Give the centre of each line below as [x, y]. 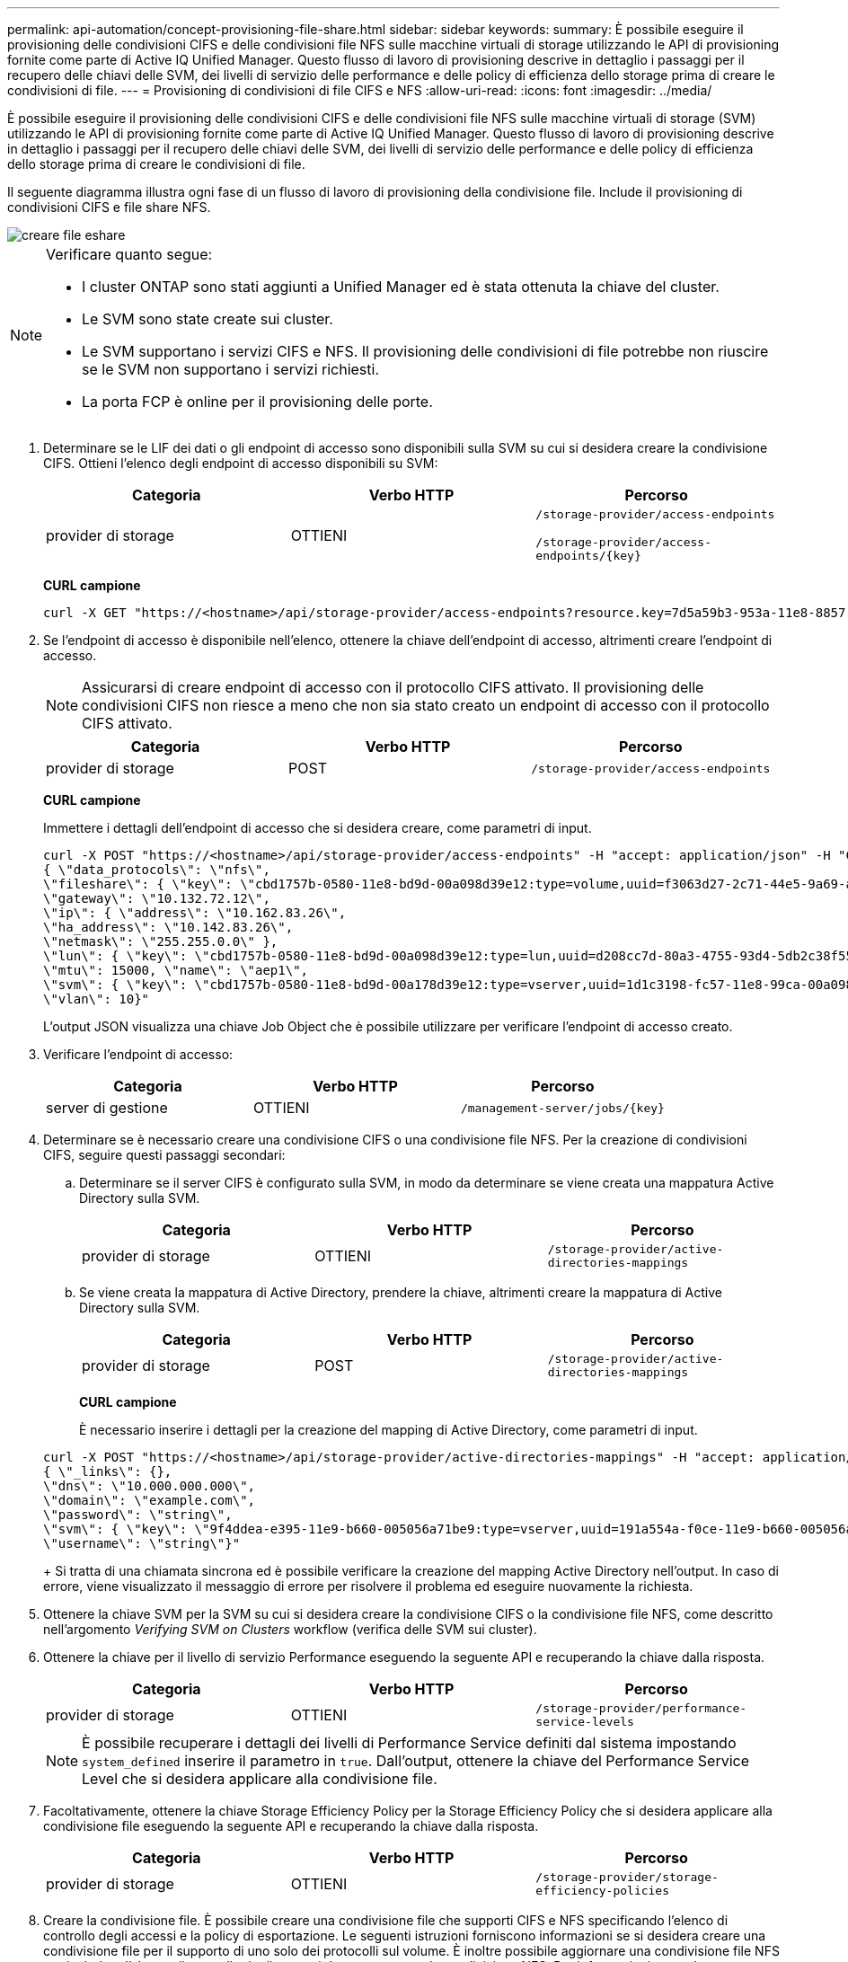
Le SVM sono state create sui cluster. [208, 319]
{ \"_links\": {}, [108, 1471]
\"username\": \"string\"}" [142, 1543]
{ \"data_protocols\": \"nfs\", [157, 870]
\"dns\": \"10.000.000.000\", [150, 1486]
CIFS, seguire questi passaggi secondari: [164, 1155]
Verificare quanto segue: [129, 254]
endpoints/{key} [588, 556]
